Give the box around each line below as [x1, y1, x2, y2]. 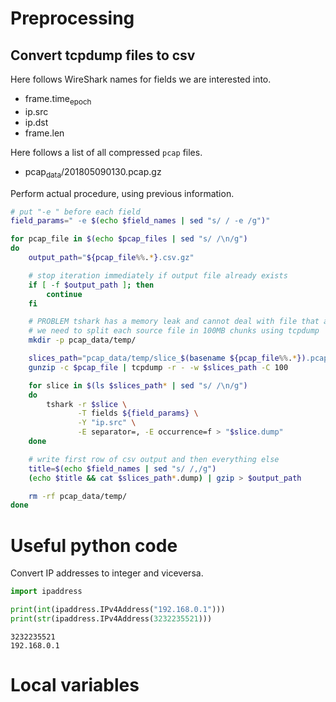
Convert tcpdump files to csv [10, 47, 196, 64]
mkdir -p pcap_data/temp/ [28, 335, 137, 346]
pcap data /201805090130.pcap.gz [24, 165, 162, 180]
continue [46, 289, 83, 299]
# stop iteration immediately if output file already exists [28, 270, 288, 281]
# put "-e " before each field [10, 207, 141, 217]
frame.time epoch [24, 93, 92, 107]
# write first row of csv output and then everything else [28, 454, 280, 464]
